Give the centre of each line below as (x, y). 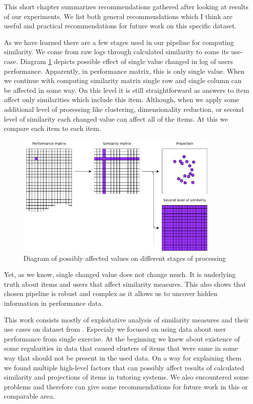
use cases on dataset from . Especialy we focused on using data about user (115, 329)
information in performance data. (54, 303)
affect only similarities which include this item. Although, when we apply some (122, 99)
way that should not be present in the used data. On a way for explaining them (123, 358)
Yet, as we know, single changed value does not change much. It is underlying (120, 274)
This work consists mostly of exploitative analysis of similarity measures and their (126, 319)
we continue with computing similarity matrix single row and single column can (123, 80)
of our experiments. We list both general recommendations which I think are (118, 16)
